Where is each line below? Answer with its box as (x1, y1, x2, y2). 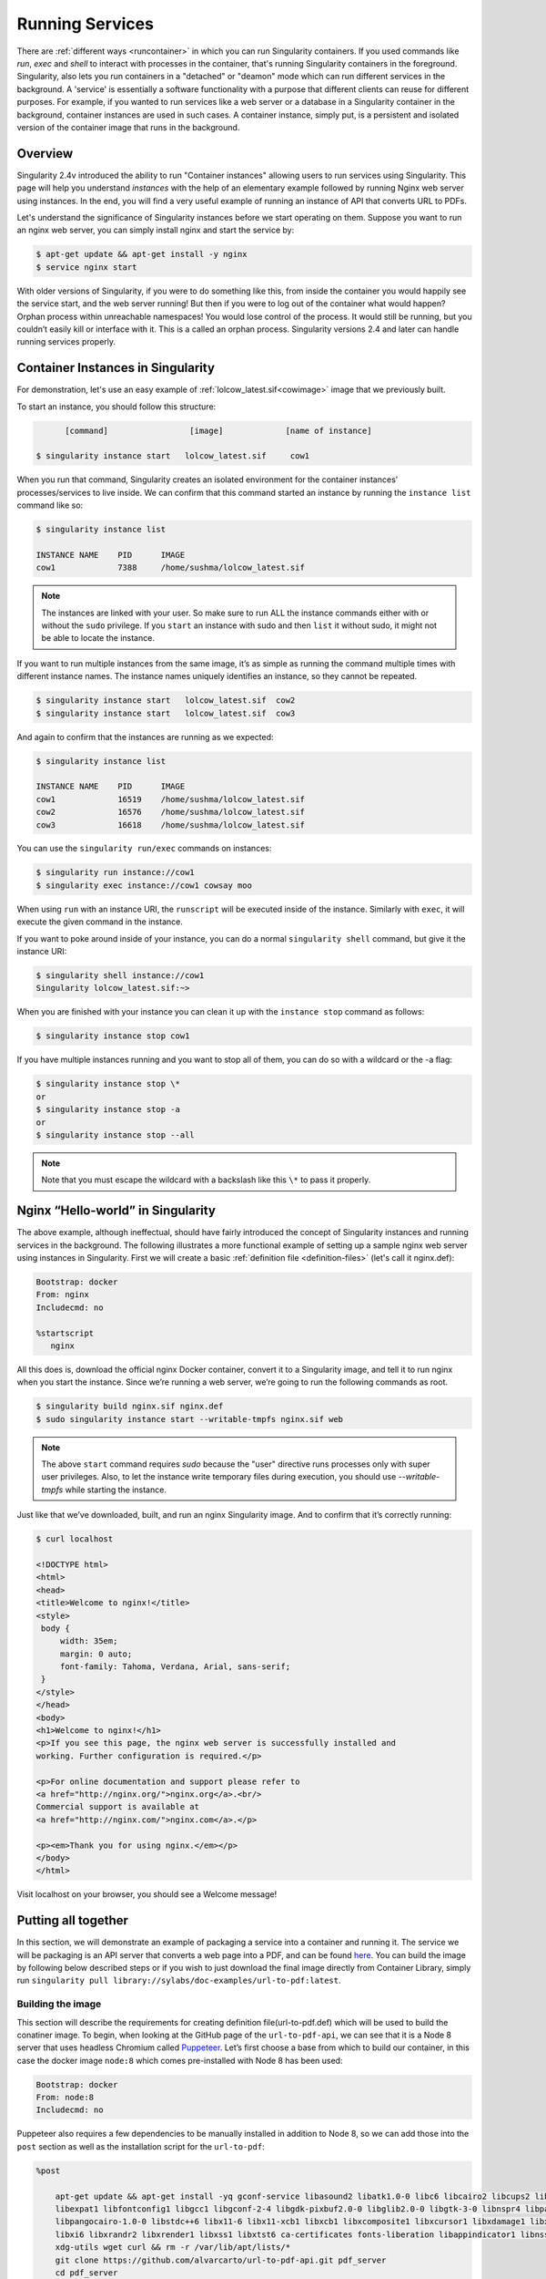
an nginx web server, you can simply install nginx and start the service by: (16, 224, 295, 236)
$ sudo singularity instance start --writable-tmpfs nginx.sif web (35, 1414, 344, 1424)
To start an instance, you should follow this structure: (16, 401, 217, 412)
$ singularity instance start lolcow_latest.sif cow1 (35, 451, 310, 461)
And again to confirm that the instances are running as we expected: (16, 731, 274, 742)
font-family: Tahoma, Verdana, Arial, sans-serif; (59, 1662, 291, 1672)
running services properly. (16, 336, 116, 347)
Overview (16, 146, 74, 161)
